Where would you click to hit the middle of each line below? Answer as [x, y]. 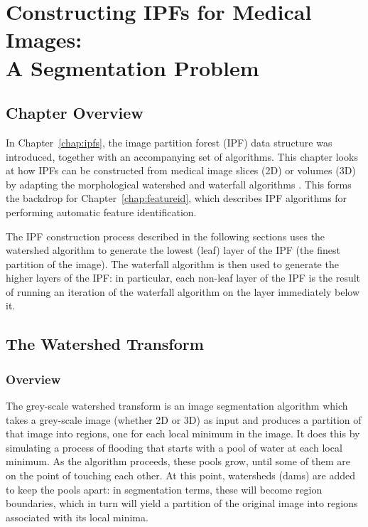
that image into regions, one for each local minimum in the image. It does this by [183, 433]
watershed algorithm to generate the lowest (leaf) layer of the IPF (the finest [173, 250]
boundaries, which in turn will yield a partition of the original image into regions [182, 503]
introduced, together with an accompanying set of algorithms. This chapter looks [182, 156]
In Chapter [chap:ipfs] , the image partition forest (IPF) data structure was [169, 142]
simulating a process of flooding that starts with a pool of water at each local [174, 447]
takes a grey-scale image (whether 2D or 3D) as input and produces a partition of [184, 419]
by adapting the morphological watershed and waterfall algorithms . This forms [179, 184]
